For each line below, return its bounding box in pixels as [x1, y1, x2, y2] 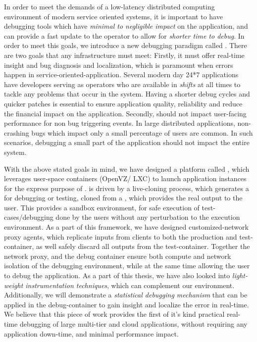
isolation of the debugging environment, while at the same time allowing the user [4, 260, 250, 271]
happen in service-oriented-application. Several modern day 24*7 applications [4, 69, 239, 80]
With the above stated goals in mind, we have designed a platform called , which [4, 163, 250, 174]
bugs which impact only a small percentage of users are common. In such [31, 127, 253, 138]
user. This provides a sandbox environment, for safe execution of [4, 202, 200, 212]
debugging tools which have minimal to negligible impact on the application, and [4, 21, 248, 31]
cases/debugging [4, 212, 53, 222]
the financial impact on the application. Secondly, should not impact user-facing [4, 108, 247, 118]
